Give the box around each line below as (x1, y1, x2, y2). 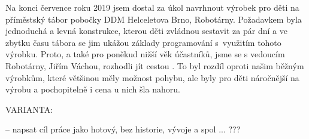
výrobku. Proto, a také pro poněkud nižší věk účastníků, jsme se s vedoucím (5, 48, 285, 60)
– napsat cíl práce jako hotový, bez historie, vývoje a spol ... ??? (5, 123, 241, 135)
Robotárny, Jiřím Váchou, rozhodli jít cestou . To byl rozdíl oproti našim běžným (5, 59, 304, 72)
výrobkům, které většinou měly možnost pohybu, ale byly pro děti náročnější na (5, 71, 299, 84)
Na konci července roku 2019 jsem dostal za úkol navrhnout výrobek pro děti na (5, 1, 299, 13)
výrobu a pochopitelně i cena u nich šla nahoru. (5, 83, 180, 95)
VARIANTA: (5, 103, 53, 115)
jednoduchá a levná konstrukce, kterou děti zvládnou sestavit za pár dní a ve (5, 24, 287, 37)
